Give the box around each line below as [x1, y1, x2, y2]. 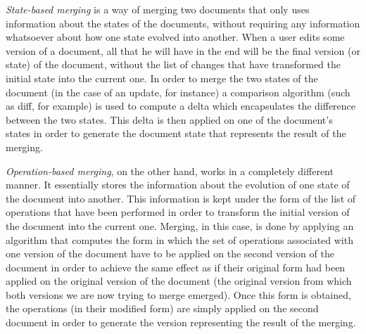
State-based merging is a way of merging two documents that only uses [6, 2, 310, 16]
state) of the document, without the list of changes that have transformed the [6, 57, 341, 72]
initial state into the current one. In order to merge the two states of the [6, 70, 318, 85]
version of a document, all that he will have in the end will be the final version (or [6, 43, 360, 58]
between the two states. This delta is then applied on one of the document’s [6, 112, 333, 127]
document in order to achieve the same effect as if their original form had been [6, 259, 346, 274]
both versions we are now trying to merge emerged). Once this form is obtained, [6, 287, 351, 302]
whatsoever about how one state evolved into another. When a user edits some [6, 30, 345, 44]
